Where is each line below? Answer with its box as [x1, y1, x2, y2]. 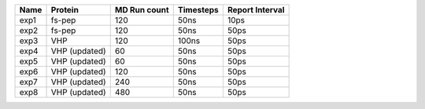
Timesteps [177, 5, 220, 15]
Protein [50, 5, 79, 15]
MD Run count [114, 5, 169, 15]
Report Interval [227, 5, 285, 15]
